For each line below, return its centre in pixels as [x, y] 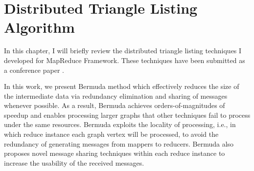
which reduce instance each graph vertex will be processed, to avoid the [111, 134]
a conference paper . [34, 70]
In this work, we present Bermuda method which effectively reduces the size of [122, 86]
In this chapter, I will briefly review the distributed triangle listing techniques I [123, 51]
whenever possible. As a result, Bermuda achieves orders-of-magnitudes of [115, 105]
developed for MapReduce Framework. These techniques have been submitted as [125, 60]
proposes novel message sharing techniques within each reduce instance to [115, 153]
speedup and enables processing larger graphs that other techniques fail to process [127, 115]
